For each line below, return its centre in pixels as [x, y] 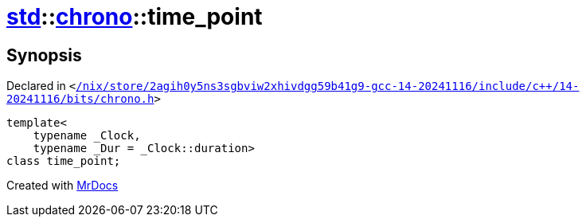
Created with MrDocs [63, 186]
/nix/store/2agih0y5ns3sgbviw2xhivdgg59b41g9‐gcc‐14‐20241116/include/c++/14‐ [328, 86]
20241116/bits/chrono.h [80, 99]
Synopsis [44, 55]
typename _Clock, [87, 136]
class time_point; [64, 161]
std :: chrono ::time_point [135, 17]
